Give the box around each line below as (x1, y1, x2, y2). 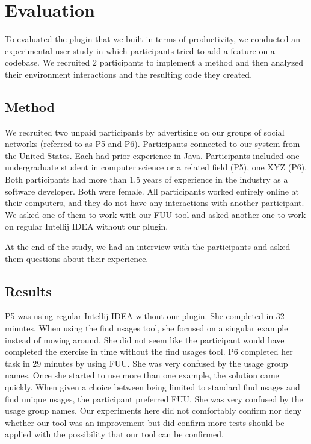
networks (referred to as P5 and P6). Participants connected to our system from (5, 137, 300, 150)
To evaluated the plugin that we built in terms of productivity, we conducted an (5, 33, 300, 45)
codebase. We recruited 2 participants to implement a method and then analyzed (5, 56, 304, 69)
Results (5, 281, 52, 300)
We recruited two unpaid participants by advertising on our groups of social (5, 125, 285, 138)
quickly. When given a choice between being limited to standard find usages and (5, 381, 300, 393)
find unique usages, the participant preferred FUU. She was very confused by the (5, 392, 303, 405)
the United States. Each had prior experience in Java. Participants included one (5, 149, 300, 161)
